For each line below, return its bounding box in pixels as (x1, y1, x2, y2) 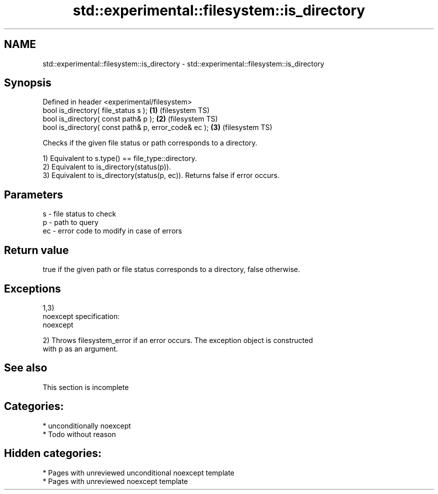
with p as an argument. (42, 344, 118, 353)
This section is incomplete (42, 382, 129, 391)
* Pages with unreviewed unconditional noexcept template (42, 468, 234, 477)
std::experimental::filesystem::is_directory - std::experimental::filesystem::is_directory (42, 59, 324, 68)
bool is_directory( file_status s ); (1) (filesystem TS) (42, 106, 210, 115)
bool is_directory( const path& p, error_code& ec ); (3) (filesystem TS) (42, 123, 272, 132)
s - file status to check (42, 209, 116, 218)
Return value (4, 243, 69, 256)
